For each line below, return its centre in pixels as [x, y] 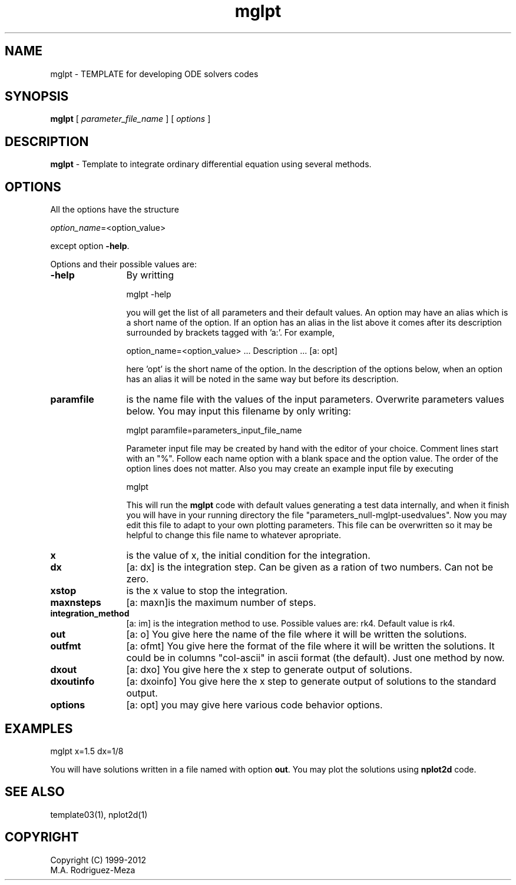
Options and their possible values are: [124, 264]
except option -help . [90, 246]
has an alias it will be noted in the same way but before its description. [262, 379]
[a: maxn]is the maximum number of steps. [221, 603]
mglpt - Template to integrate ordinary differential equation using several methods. [211, 164]
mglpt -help [149, 294]
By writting [150, 275]
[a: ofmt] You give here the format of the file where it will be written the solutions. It [310, 646]
